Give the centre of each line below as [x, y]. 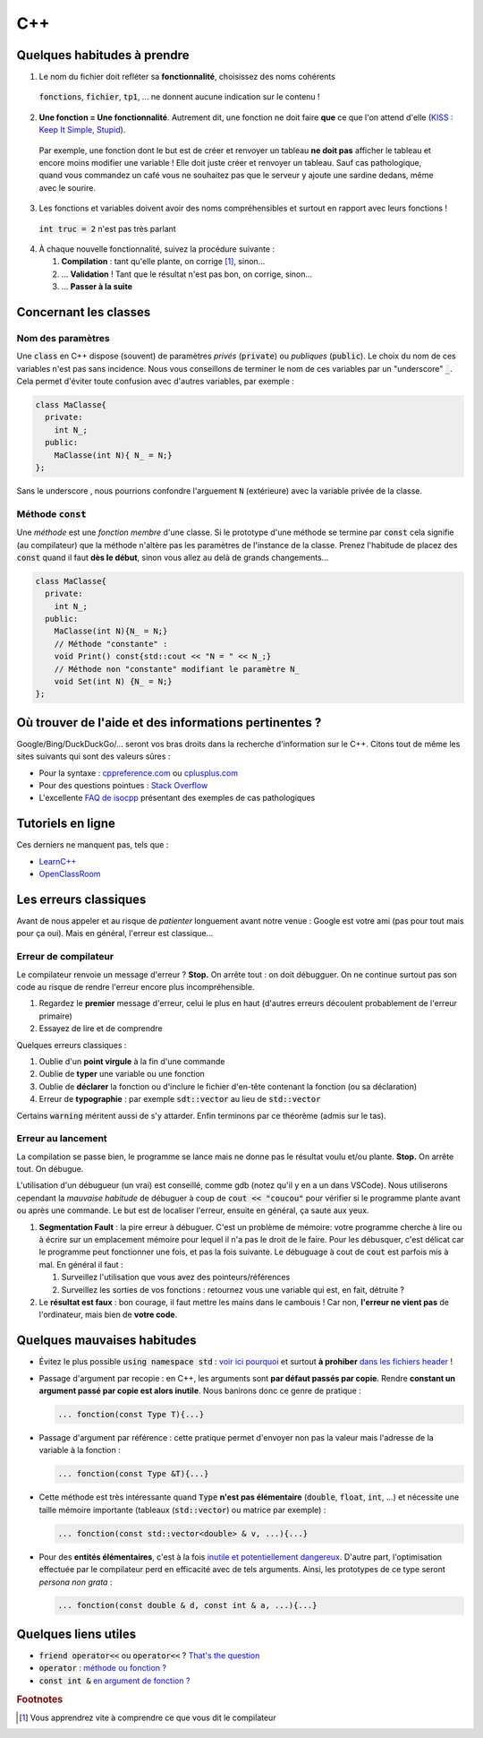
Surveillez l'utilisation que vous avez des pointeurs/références [176, 1278]
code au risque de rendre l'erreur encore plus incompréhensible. [136, 987]
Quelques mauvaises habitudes [106, 1341]
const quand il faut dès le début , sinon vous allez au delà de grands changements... [173, 557]
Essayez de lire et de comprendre [101, 1028]
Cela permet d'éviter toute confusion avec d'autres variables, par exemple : [156, 382]
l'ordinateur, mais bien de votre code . [108, 1315]
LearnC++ [58, 861]
